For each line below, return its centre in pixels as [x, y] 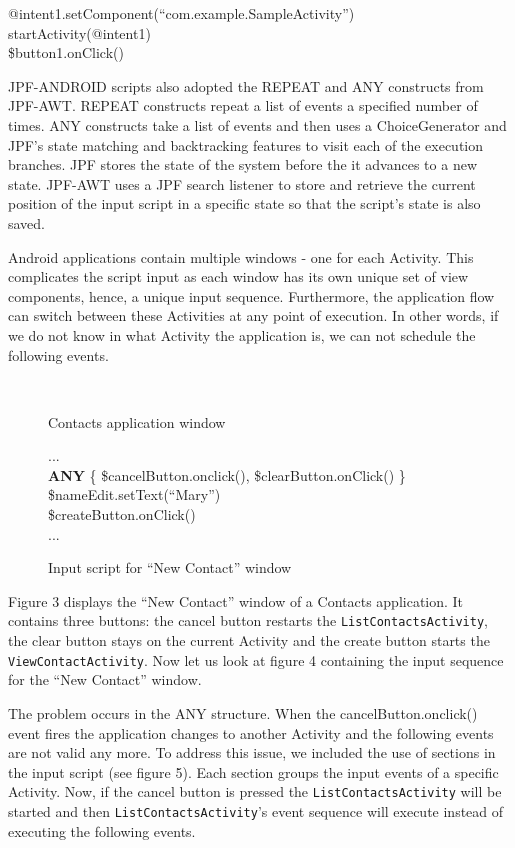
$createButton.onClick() [122, 514]
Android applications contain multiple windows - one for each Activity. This [241, 256]
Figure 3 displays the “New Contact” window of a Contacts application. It [236, 600]
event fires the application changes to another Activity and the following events [251, 732]
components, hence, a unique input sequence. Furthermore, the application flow [251, 295]
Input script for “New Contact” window [170, 567]
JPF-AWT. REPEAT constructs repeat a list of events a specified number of [243, 105]
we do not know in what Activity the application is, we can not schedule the [242, 334]
